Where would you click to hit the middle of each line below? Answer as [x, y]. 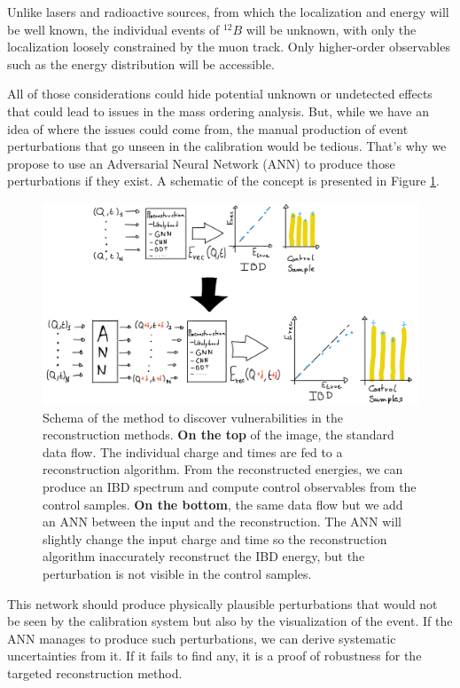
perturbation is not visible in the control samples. [177, 574]
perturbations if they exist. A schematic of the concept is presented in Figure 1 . [224, 181]
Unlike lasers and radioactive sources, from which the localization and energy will [228, 12]
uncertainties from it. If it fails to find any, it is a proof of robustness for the [214, 656]
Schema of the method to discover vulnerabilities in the [193, 417]
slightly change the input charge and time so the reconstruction [215, 538]
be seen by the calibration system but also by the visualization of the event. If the [230, 621]
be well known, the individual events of [113, 29]
